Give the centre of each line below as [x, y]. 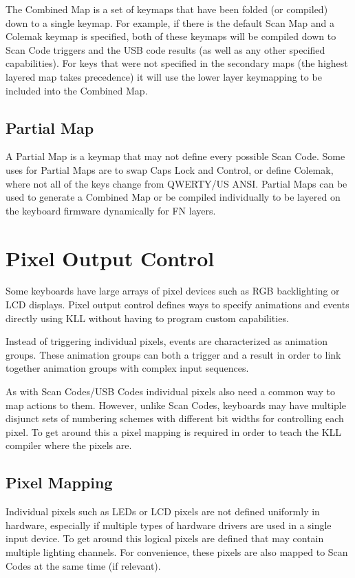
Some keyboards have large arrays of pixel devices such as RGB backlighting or [173, 291]
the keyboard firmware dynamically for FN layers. [111, 210]
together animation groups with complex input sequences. [127, 368]
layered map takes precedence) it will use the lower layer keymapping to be [164, 76]
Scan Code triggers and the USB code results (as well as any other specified [165, 49]
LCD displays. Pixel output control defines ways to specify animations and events [177, 305]
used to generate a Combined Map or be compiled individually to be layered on [173, 197]
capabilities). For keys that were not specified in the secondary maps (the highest [177, 63]
